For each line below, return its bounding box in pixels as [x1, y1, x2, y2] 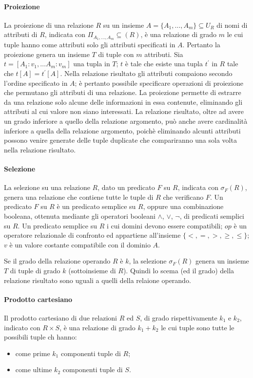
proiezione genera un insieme [4, 49, 90, 59]
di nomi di [216, 19, 248, 30]
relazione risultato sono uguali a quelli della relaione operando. [4, 275, 191, 285]
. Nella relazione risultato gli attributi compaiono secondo [60, 68, 233, 78]
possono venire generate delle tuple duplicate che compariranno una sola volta [4, 135, 237, 145]
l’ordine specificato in [4, 77, 68, 88]
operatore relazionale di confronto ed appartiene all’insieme [4, 230, 181, 240]
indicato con [4, 322, 40, 332]
